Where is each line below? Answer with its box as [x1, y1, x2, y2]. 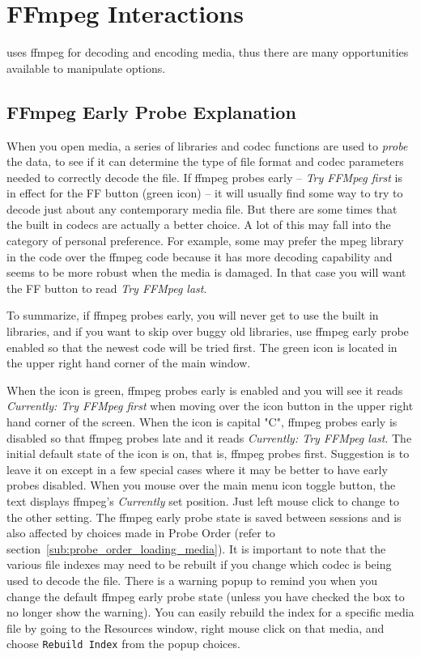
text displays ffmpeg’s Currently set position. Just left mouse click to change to [6, 492, 399, 509]
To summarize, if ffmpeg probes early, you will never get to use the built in [6, 307, 379, 324]
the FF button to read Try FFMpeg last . [6, 279, 207, 296]
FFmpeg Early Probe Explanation [6, 99, 296, 124]
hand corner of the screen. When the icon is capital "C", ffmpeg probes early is [6, 413, 398, 430]
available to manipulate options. [6, 59, 166, 76]
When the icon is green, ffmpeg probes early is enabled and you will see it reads [6, 381, 403, 398]
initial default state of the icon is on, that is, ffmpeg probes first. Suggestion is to [6, 445, 410, 462]
